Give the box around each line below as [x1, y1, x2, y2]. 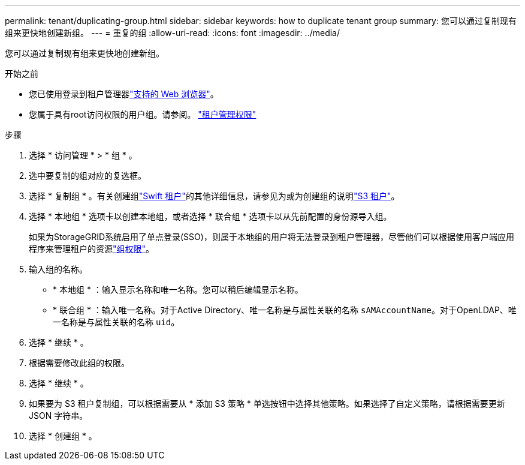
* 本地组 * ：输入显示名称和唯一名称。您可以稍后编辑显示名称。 [53, 284, 303, 295]
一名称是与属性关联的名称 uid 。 [53, 317, 180, 327]
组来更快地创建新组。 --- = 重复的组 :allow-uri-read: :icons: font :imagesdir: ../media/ [5, 28, 340, 38]
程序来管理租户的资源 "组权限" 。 [29, 244, 155, 254]
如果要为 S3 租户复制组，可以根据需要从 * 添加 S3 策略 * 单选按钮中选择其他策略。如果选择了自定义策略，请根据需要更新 [29, 398, 505, 409]
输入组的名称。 [29, 264, 87, 274]
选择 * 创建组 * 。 [29, 431, 97, 441]
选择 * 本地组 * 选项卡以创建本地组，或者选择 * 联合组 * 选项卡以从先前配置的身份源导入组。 [29, 211, 392, 221]
